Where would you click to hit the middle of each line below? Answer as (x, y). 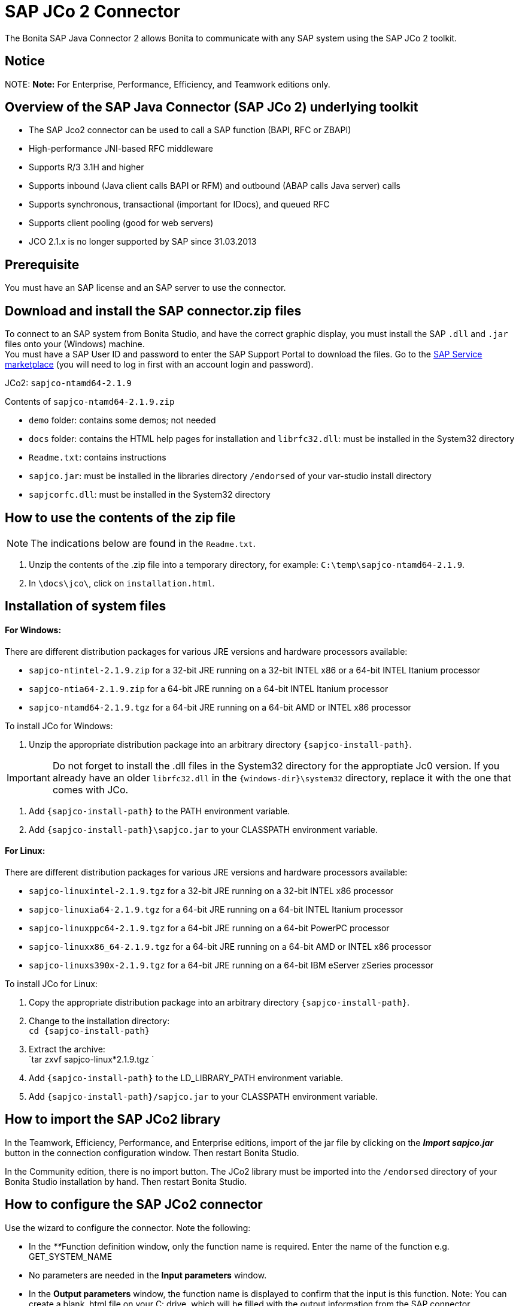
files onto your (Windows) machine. (75, 344)
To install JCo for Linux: (51, 983)
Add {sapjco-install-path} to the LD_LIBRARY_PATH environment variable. (186, 1078)
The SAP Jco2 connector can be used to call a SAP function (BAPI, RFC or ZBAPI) (190, 130)
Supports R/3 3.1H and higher (86, 167)
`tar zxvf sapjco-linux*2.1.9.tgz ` (92, 1059)
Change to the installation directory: (99, 1021)
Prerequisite (42, 264)
